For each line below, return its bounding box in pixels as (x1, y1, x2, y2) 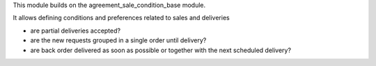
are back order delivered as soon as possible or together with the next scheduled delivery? (30, 46, 292, 54)
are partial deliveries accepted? (30, 26, 121, 35)
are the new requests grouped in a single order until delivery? (30, 36, 207, 44)
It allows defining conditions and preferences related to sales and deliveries (13, 14, 230, 22)
